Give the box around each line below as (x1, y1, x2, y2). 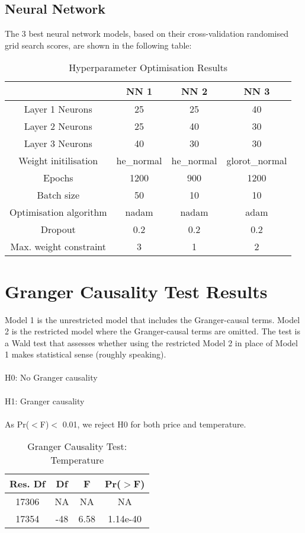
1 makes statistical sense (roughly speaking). (5, 348, 166, 360)
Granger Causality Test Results (5, 279, 268, 303)
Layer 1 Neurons (24, 102, 92, 116)
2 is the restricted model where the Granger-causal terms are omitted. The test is (5, 325, 300, 337)
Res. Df (9, 477, 46, 491)
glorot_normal (226, 154, 287, 168)
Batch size (37, 188, 79, 202)
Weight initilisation (18, 154, 98, 168)
